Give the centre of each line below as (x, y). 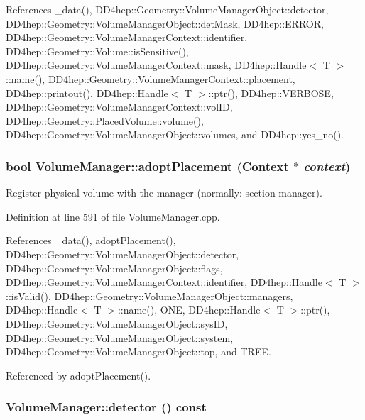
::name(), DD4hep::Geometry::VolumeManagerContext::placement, (151, 78)
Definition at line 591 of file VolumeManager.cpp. (113, 216)
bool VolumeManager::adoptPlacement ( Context (147, 166)
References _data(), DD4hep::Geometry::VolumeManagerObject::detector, (167, 9)
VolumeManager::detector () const (106, 407)
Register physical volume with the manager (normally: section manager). (164, 193)
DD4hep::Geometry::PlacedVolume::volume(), (105, 120)
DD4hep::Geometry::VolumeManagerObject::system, (120, 337)
